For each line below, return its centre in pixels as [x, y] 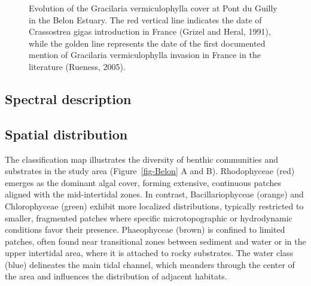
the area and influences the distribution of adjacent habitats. [116, 276]
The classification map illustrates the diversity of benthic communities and [142, 159]
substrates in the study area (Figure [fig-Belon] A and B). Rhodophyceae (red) [150, 171]
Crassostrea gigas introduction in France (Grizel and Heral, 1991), [150, 31]
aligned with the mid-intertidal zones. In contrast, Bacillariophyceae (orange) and [154, 194]
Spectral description [68, 98]
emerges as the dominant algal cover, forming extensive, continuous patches [143, 182]
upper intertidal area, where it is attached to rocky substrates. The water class [149, 253]
